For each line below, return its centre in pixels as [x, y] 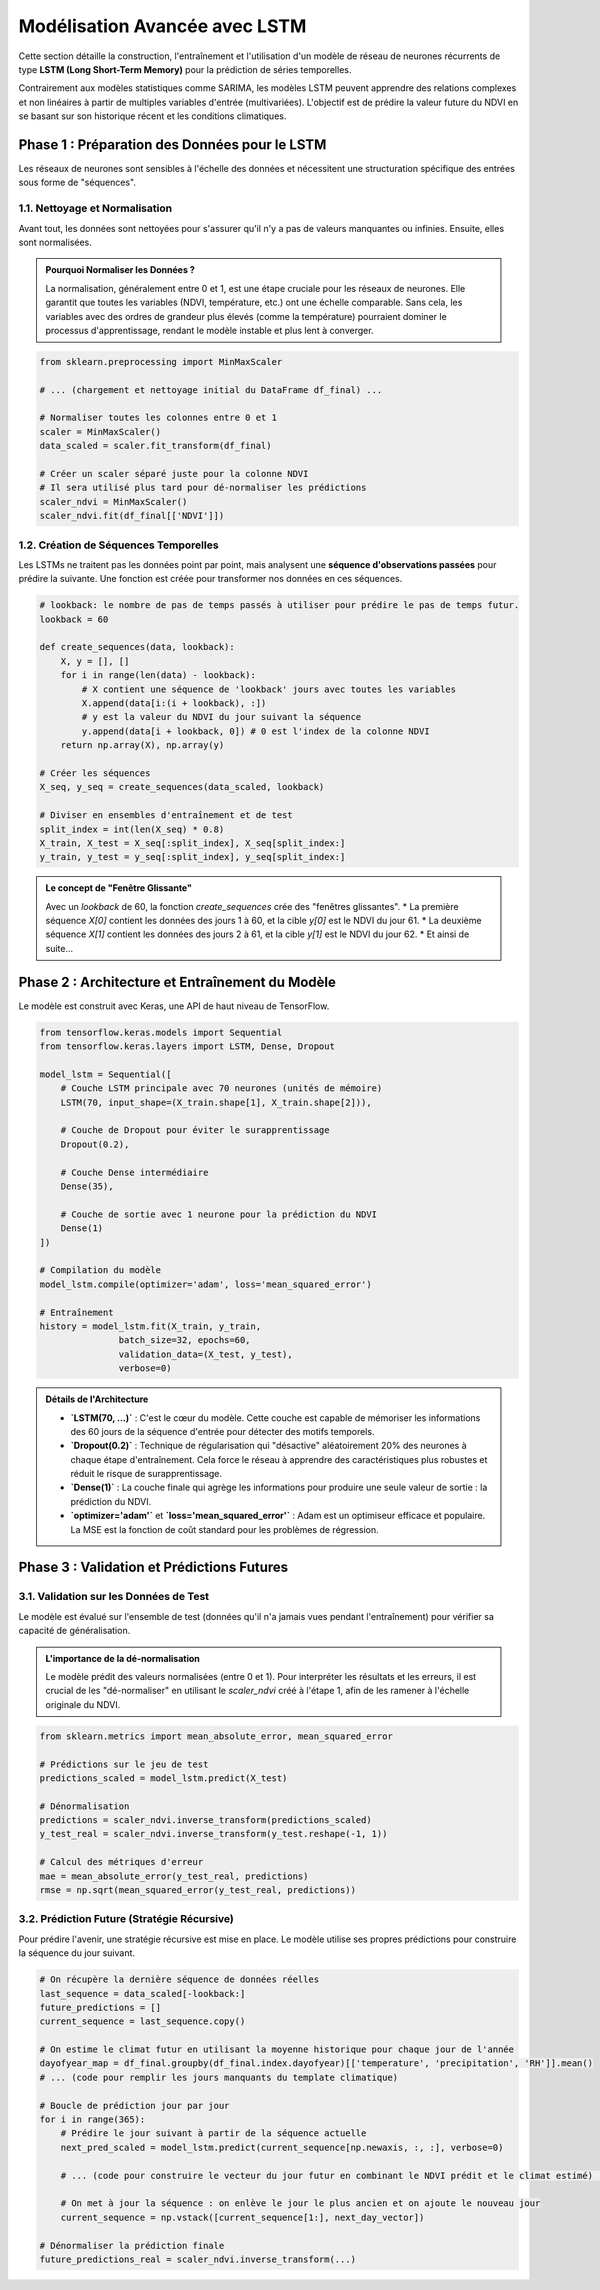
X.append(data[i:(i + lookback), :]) [174, 703]
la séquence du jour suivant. [76, 1953]
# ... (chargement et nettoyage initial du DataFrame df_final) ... [211, 389]
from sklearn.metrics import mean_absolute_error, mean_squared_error [216, 1736]
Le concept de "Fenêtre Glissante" [118, 888]
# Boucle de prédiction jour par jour [134, 2105]
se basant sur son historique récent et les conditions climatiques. [152, 116]
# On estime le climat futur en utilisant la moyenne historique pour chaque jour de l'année [277, 2049]
